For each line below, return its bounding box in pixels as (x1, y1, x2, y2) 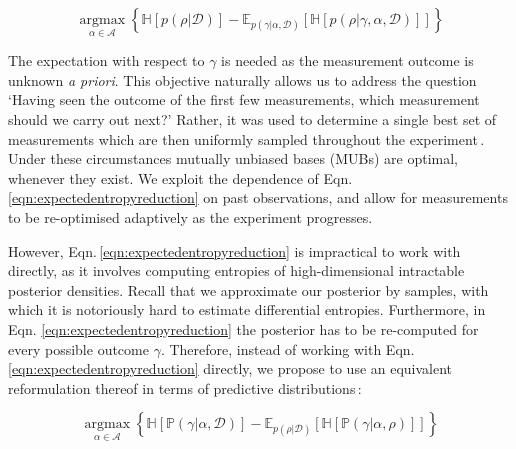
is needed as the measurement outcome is (221, 50, 474, 71)
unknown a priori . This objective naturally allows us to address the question (8, 69, 477, 90)
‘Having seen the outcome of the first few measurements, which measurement (8, 89, 480, 110)
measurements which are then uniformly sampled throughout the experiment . (8, 128, 485, 149)
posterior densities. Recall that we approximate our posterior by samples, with (8, 279, 489, 300)
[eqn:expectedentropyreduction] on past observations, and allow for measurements (8, 187, 508, 208)
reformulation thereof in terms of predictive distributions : (8, 377, 362, 398)
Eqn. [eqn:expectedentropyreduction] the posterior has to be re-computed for (8, 318, 479, 339)
